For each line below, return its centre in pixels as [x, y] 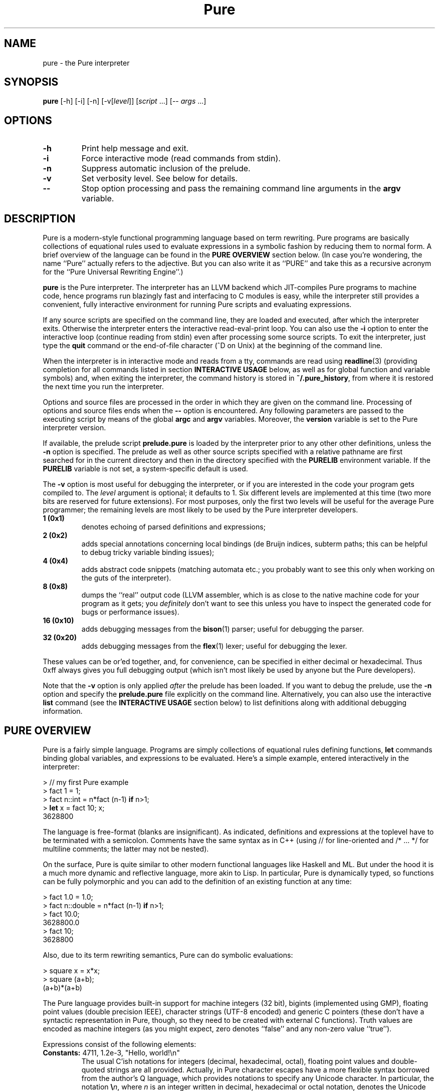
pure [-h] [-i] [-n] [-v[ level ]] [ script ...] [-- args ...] [125, 101]
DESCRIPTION [40, 218]
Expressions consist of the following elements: [120, 1044]
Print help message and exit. [135, 149]
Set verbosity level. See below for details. [160, 179]
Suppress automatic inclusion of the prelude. [166, 169]
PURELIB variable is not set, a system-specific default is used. [145, 469]
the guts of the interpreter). [126, 578]
